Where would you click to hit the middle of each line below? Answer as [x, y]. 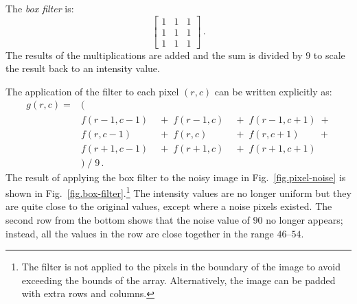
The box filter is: [40, 8]
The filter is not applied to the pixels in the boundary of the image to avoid [181, 267]
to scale [329, 55]
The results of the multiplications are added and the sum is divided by [154, 55]
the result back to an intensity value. [83, 68]
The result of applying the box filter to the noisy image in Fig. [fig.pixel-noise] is [176, 177]
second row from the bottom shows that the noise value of [128, 220]
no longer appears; [304, 220]
